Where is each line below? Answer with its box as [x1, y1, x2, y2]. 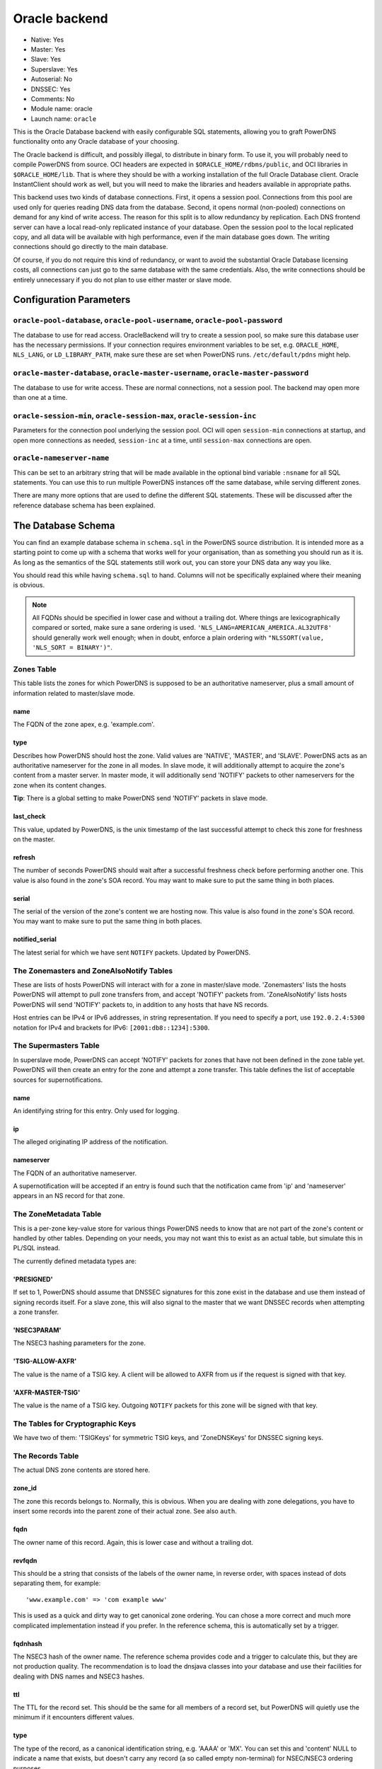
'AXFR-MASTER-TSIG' [13, 1388, 81, 1397]
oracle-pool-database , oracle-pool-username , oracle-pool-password [13, 316, 283, 325]
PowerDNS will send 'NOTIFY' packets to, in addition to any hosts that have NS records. [13, 1000, 269, 1008]
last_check [13, 812, 46, 821]
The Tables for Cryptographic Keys [13, 1419, 137, 1429]
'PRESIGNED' [13, 1274, 53, 1284]
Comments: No [30, 94, 75, 103]
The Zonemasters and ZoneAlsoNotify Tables [13, 966, 173, 976]
